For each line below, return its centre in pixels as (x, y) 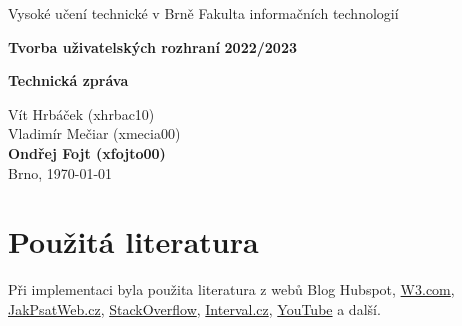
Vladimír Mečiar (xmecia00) (94, 133)
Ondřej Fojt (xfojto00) (87, 152)
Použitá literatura (133, 241)
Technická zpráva (68, 80)
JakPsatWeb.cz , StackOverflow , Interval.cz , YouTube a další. (194, 308)
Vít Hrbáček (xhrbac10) (81, 113)
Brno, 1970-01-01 (60, 172)
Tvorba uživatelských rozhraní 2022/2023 (152, 46)
